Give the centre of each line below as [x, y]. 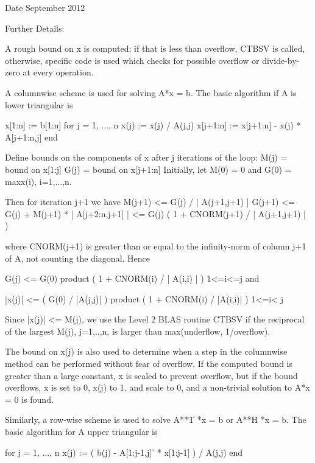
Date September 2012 [45, 7]
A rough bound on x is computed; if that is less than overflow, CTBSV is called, [155, 48]
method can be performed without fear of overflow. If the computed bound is [149, 364]
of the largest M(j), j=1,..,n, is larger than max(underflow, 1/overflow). [138, 331]
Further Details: [35, 28]
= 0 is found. [29, 399]
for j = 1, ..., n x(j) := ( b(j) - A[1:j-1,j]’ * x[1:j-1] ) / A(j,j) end [124, 452]
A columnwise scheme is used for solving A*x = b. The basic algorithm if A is [151, 92]
